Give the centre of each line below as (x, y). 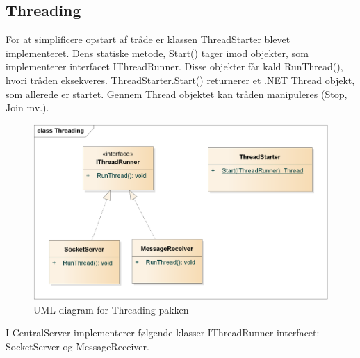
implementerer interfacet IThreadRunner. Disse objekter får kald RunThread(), (174, 66)
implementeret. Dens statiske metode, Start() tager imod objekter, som (157, 52)
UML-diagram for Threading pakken (111, 309)
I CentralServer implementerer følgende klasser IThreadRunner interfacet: (163, 333)
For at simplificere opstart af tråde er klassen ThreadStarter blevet (148, 39)
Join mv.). (27, 107)
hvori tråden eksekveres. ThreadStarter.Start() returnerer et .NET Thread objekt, (180, 80)
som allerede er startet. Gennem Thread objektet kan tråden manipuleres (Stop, (177, 93)
